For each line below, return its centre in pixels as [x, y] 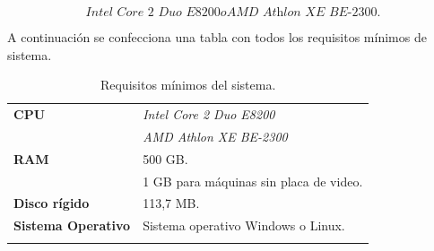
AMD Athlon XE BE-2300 [215, 136]
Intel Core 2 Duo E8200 [209, 114]
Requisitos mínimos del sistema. [188, 85]
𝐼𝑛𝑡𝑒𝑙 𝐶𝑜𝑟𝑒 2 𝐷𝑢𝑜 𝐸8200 [153, 13]
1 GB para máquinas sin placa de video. [253, 181]
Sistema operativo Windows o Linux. [244, 225]
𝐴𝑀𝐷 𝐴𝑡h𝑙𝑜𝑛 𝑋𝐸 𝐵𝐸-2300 [302, 13]
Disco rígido [52, 203]
